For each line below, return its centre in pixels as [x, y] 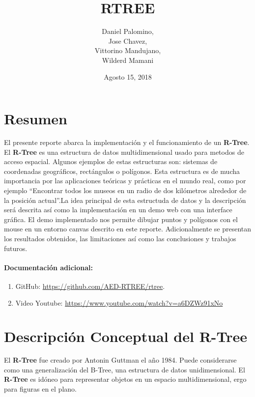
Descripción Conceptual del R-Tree [126, 336]
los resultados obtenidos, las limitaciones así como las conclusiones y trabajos [120, 238]
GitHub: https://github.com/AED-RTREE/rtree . [90, 286]
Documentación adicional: [48, 267]
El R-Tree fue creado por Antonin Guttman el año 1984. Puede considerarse [120, 360]
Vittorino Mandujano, [128, 50]
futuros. [16, 248]
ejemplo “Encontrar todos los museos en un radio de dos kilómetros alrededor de [125, 190]
